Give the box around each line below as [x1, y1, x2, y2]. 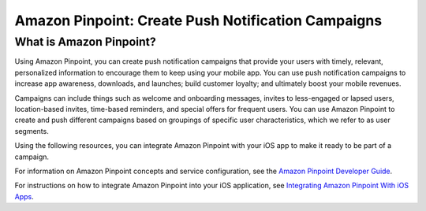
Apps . [14, 191, 35, 201]
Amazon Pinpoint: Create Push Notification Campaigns [14, 12, 383, 29]
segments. [14, 126, 49, 135]
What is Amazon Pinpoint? [14, 35, 157, 49]
